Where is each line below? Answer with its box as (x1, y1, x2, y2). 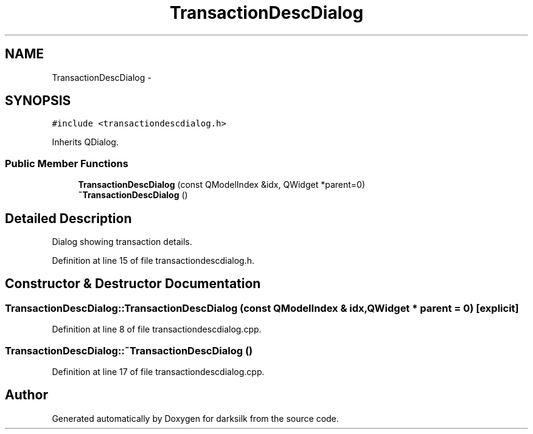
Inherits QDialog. (52, 137, 119, 148)
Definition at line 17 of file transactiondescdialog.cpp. (52, 367, 265, 377)
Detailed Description (5, 210, 132, 226)
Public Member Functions (5, 157, 128, 170)
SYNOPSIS (5, 93, 71, 109)
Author (5, 387, 48, 403)
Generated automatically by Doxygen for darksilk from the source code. (52, 413, 339, 424)
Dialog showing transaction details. (52, 236, 192, 247)
